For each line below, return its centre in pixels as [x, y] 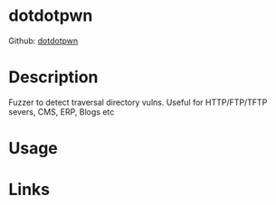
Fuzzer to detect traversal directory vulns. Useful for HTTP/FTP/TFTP [138, 102]
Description [53, 77]
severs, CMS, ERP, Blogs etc [62, 112]
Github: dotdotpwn [43, 41]
